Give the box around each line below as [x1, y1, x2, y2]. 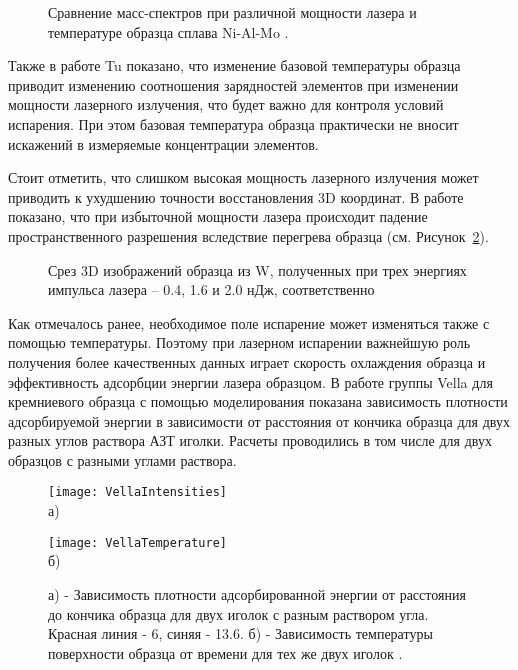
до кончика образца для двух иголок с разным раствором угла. [48, 603, 429, 624]
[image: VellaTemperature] [48, 535, 227, 550]
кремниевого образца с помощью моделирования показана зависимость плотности [8, 391, 508, 412]
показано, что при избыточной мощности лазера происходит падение [8, 206, 428, 227]
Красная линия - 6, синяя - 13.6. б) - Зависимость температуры [48, 623, 433, 644]
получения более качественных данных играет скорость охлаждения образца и [8, 351, 486, 372]
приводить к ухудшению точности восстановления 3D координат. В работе [8, 186, 464, 207]
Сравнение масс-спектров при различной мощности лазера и [48, 2, 417, 22]
